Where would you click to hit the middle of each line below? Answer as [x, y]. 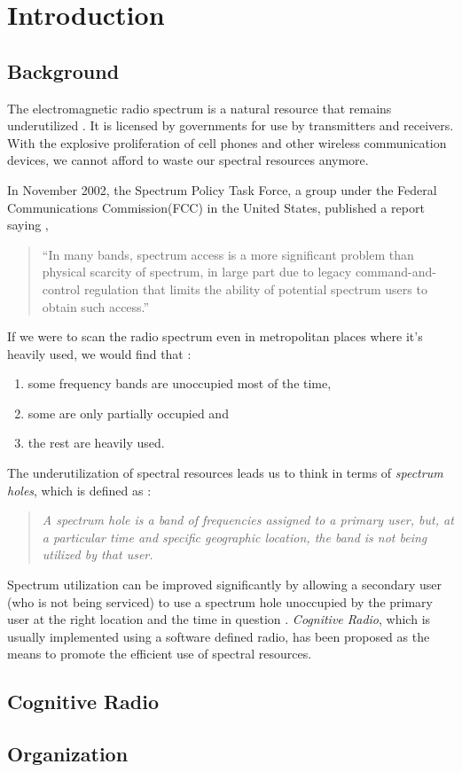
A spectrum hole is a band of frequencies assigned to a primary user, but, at [248, 520]
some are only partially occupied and [128, 413]
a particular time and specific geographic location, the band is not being [235, 537]
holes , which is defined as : [79, 490]
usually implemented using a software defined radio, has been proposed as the [219, 636]
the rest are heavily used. [96, 443]
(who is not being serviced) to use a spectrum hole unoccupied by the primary [220, 601]
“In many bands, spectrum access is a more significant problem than [228, 254]
